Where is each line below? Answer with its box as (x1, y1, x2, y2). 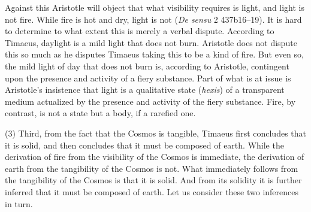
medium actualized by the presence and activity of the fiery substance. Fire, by (5, 95, 296, 107)
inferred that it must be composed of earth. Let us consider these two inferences (5, 185, 299, 198)
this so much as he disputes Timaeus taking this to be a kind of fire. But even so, (5, 48, 304, 60)
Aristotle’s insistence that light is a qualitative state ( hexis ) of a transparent (5, 83, 285, 96)
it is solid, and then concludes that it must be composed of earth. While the (5, 138, 284, 151)
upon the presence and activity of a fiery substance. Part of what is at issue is (5, 71, 291, 84)
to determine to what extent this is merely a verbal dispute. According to (5, 25, 274, 37)
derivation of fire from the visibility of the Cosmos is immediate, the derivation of (5, 150, 304, 163)
